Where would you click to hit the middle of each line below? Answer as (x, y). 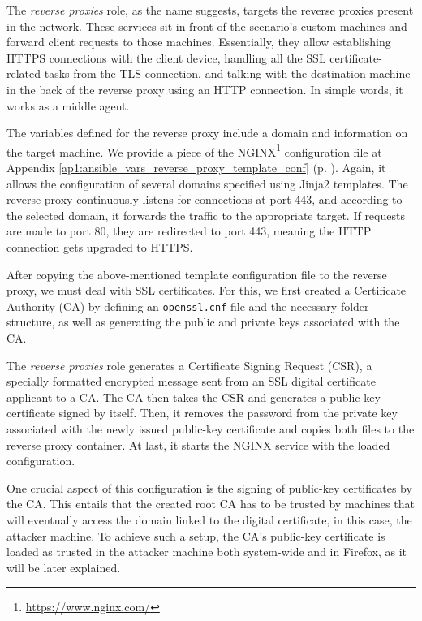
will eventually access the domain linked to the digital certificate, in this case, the (209, 519)
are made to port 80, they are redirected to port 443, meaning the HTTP (189, 231)
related (24, 73)
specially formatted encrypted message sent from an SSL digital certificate (191, 381)
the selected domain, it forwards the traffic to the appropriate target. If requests (206, 215)
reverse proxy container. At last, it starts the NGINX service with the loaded (198, 444)
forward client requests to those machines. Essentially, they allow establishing (199, 42)
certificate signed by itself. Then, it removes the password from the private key (202, 413)
